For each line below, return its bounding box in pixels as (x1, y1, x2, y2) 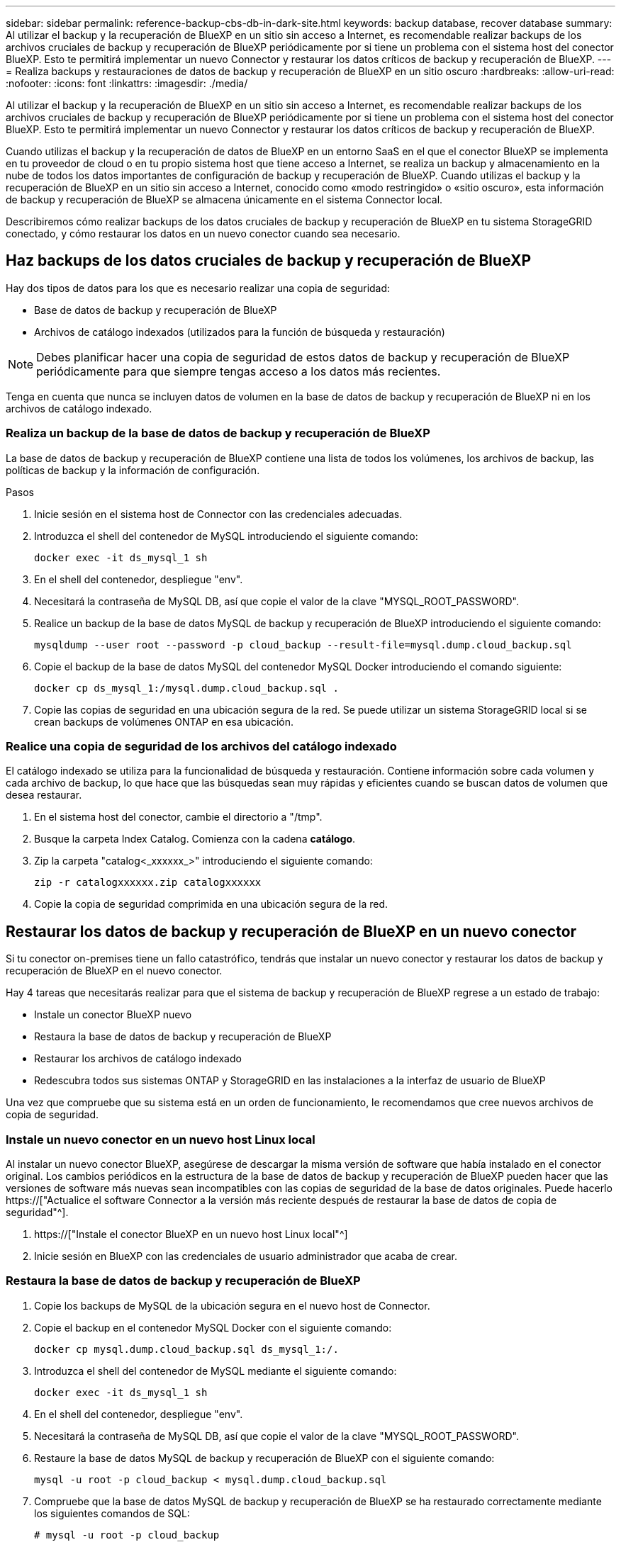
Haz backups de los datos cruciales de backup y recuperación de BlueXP (6, 252, 532, 270)
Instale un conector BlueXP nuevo (34, 1008, 192, 1021)
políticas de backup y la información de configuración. (6, 463, 260, 476)
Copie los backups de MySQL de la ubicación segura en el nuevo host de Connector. (34, 1299, 430, 1312)
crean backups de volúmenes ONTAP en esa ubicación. (34, 715, 294, 728)
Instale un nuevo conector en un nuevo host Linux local (6, 1132, 315, 1147)
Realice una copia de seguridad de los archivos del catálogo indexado (6, 738, 397, 753)
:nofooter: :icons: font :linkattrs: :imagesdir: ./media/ (6, 77, 248, 89)
